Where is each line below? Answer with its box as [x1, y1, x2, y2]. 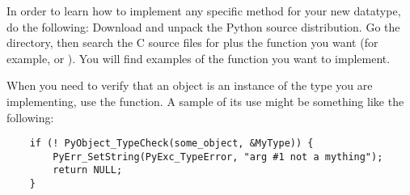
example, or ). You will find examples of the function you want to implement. [6, 49, 391, 66]
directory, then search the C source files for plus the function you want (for [6, 34, 378, 51]
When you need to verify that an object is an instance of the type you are [6, 77, 373, 94]
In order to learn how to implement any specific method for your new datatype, [6, 2, 401, 19]
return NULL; [53, 164, 123, 176]
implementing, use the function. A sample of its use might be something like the [6, 92, 404, 109]
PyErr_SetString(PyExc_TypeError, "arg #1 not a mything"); [53, 150, 383, 163]
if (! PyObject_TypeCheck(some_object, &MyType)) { [29, 138, 314, 150]
